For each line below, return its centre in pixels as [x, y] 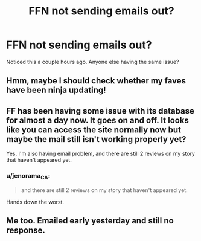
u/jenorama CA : [28, 176]
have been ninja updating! [56, 90]
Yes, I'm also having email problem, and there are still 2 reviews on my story [101, 154]
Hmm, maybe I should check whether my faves [96, 81]
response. [26, 230]
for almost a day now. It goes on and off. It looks [97, 120]
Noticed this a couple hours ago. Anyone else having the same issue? [93, 62]
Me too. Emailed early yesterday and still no [90, 221]
